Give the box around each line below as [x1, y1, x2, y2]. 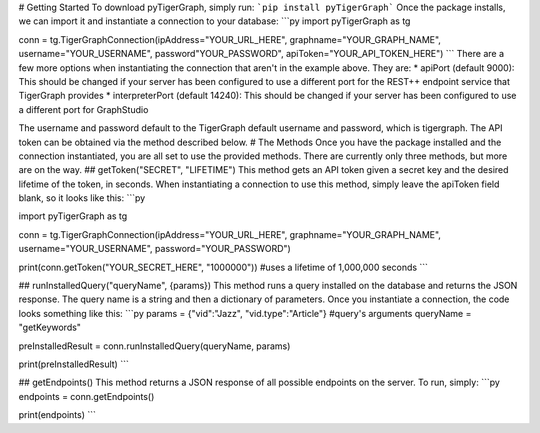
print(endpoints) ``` [18, 409, 97, 421]
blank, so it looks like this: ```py [18, 192, 146, 204]
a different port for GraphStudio [18, 103, 149, 115]
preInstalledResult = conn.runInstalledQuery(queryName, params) [18, 340, 291, 352]
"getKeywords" [18, 321, 82, 334]
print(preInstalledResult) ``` [18, 358, 129, 370]
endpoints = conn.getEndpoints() [18, 390, 155, 402]
